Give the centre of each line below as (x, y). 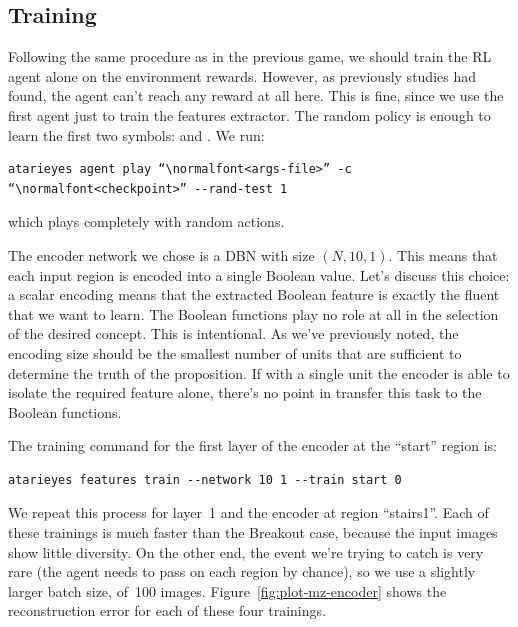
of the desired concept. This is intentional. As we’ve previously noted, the (233, 333)
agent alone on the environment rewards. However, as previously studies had (242, 75)
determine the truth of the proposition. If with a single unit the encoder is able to (259, 372)
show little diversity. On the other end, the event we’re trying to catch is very (246, 551)
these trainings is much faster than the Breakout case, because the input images (253, 532)
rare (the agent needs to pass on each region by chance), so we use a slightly (242, 571)
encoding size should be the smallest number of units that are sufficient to (235, 352)
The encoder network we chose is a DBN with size (161, 254)
